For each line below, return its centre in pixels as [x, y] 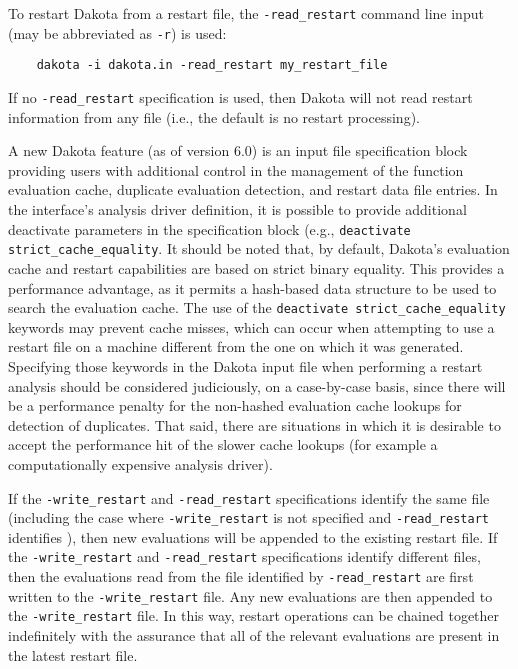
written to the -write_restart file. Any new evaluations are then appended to [250, 595]
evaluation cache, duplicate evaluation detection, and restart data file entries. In [253, 189]
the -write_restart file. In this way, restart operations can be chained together [254, 615]
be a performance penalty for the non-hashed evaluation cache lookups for [235, 405]
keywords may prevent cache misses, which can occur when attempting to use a [251, 326]
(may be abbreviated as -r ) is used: [117, 32]
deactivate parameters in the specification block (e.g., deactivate [209, 228]
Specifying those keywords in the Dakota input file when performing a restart [245, 365]
